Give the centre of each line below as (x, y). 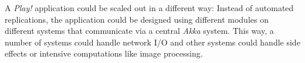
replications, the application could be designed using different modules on (137, 19)
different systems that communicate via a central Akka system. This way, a (139, 31)
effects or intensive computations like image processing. (104, 53)
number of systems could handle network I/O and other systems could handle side (152, 42)
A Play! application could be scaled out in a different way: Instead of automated (149, 8)
